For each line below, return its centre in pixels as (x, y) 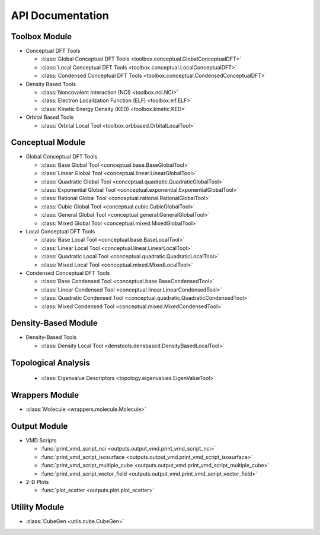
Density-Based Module (54, 323)
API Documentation (60, 15)
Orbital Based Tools (50, 117)
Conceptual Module (48, 143)
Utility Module (38, 507)
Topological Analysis (51, 363)
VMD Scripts (41, 441)
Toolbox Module (41, 37)
